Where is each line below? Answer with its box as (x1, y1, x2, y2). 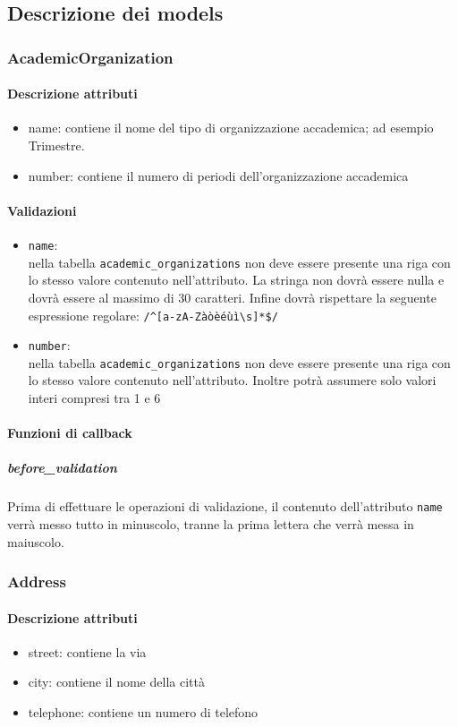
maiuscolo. (7, 532, 64, 551)
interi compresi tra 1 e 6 (28, 389, 161, 407)
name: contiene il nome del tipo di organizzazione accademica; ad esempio (28, 118, 434, 137)
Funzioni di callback (7, 423, 132, 442)
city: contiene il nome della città (28, 672, 205, 691)
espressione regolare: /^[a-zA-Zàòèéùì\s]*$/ (28, 305, 278, 324)
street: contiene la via (28, 642, 147, 661)
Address (7, 570, 66, 593)
